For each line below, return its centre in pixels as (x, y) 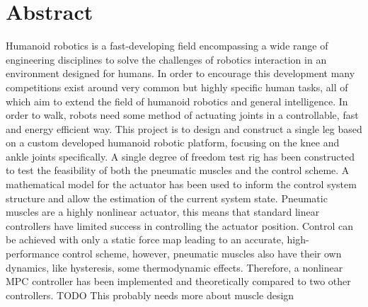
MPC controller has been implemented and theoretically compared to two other (178, 281)
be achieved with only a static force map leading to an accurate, (145, 239)
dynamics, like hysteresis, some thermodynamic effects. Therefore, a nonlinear (174, 267)
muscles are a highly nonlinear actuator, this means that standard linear (163, 212)
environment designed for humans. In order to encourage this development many (180, 73)
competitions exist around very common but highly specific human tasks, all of (177, 87)
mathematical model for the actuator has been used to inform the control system (181, 184)
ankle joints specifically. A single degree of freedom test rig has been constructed (180, 156)
